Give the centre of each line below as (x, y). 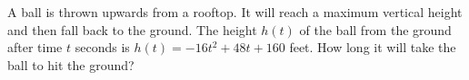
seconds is (102, 47)
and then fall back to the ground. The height (132, 29)
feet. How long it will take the (373, 47)
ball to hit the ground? (71, 64)
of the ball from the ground (375, 29)
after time (35, 47)
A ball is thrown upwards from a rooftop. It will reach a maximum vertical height (235, 12)
